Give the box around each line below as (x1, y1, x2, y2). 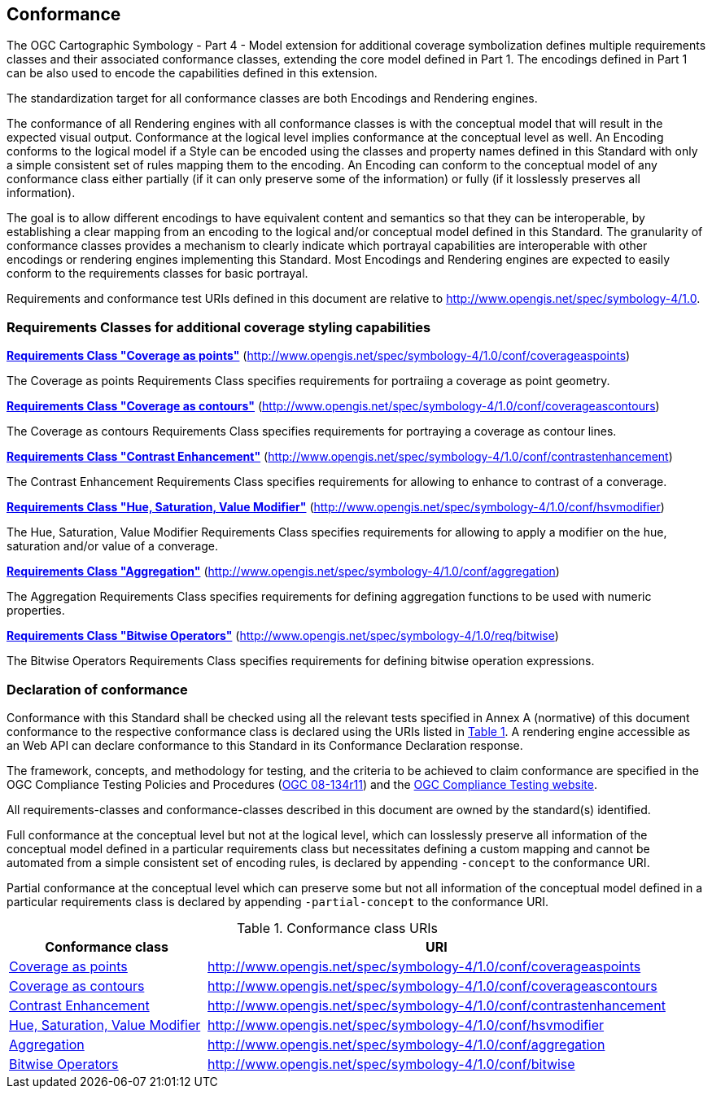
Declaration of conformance (7, 681, 188, 698)
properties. (7, 603, 65, 618)
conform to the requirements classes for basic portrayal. (7, 266, 308, 281)
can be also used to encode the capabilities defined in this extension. (7, 66, 378, 81)
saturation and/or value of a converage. (7, 539, 219, 554)
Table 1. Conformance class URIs (236, 919, 438, 936)
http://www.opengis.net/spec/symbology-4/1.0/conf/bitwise (207, 1055, 575, 1072)
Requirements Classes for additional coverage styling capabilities (7, 318, 431, 335)
